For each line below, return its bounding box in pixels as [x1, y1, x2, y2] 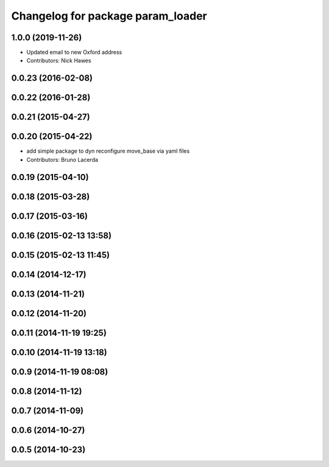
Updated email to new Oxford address [26, 49, 122, 56]
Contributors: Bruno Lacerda [26, 156, 99, 163]
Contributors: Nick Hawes [26, 57, 91, 64]
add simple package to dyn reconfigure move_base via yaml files [26, 147, 190, 155]
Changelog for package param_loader [11, 9, 207, 23]
